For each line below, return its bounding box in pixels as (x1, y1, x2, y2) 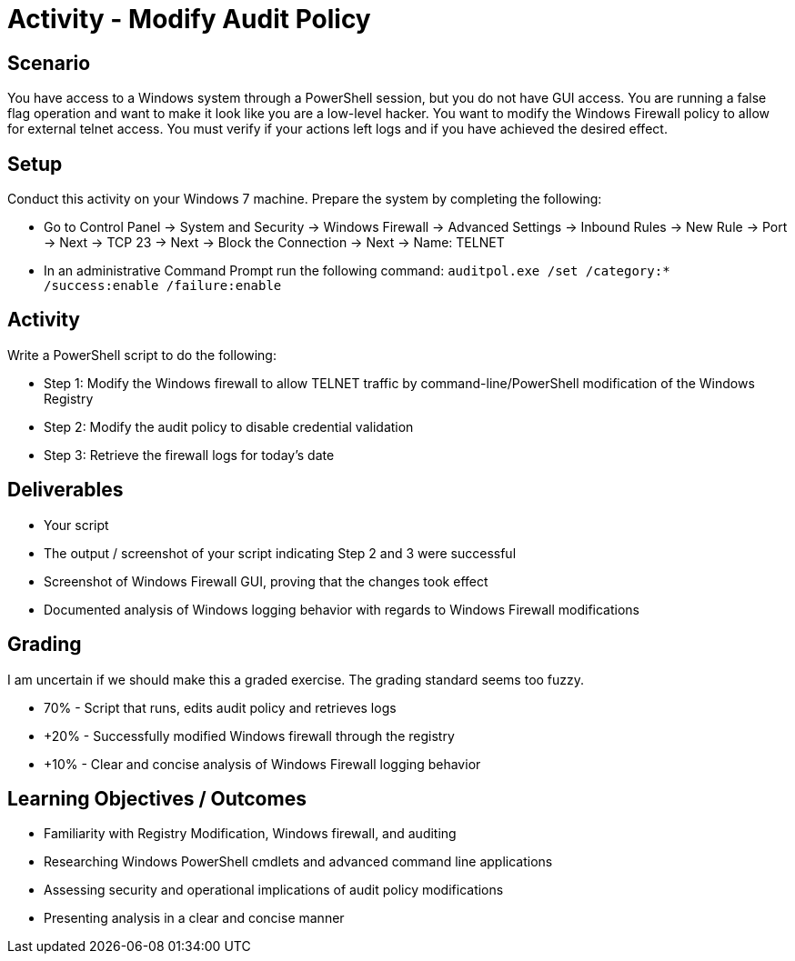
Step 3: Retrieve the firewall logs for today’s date (44, 446, 335, 463)
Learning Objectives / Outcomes (7, 786, 307, 810)
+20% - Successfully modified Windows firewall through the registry (44, 727, 455, 744)
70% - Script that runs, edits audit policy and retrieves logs (44, 699, 397, 716)
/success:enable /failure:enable (44, 278, 282, 294)
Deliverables (7, 478, 124, 502)
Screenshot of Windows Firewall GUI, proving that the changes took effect (44, 573, 488, 589)
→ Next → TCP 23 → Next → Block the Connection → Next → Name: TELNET (44, 235, 505, 251)
